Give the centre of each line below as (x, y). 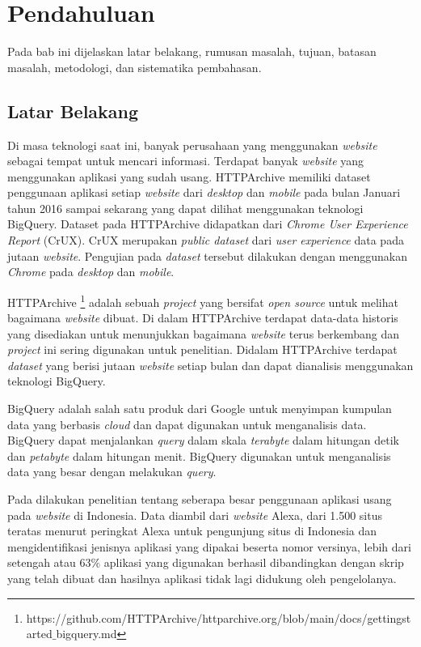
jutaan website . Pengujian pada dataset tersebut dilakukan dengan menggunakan (207, 255)
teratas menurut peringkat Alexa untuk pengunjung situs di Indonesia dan (192, 531)
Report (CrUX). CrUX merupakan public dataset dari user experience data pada (206, 240)
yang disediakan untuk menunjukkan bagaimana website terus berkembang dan (203, 333)
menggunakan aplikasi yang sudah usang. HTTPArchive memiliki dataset (189, 176)
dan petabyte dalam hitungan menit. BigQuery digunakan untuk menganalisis (199, 455)
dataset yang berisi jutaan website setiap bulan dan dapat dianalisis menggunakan (210, 365)
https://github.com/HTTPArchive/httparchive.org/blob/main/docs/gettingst (219, 617)
